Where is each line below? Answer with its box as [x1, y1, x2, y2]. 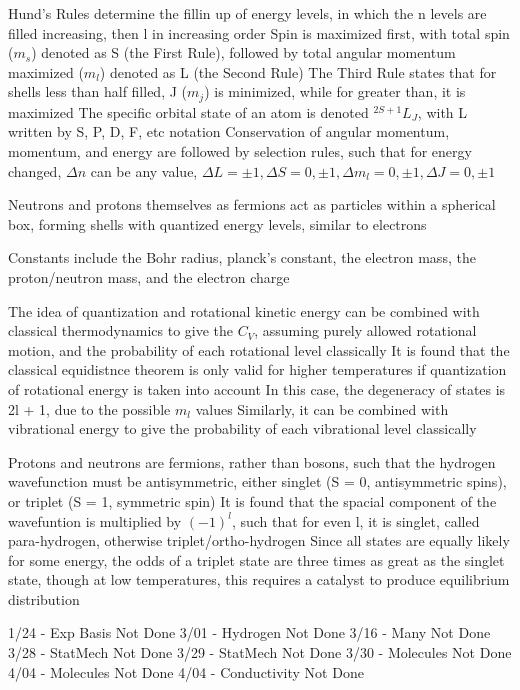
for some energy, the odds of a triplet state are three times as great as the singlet [8, 549, 505, 570]
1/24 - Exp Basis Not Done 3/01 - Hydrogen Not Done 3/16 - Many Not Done [8, 622, 491, 643]
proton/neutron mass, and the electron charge [8, 266, 290, 287]
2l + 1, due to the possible [8, 398, 171, 419]
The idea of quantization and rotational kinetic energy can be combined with [8, 300, 480, 321]
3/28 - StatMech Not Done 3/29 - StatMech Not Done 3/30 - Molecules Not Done [8, 642, 512, 663]
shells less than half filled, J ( [8, 81, 188, 102]
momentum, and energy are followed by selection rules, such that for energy [8, 141, 472, 162]
